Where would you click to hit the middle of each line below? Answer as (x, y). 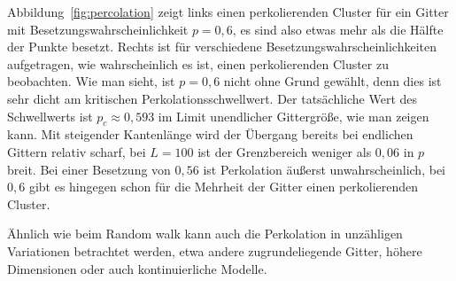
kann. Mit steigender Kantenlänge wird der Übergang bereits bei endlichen (210, 134)
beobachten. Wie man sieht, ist (91, 81)
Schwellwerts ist (50, 116)
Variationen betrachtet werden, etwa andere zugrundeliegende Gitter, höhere (215, 250)
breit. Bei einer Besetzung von (89, 169)
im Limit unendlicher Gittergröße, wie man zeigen (294, 116)
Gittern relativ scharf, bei (77, 151)
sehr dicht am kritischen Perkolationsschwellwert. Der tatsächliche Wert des (213, 98)
